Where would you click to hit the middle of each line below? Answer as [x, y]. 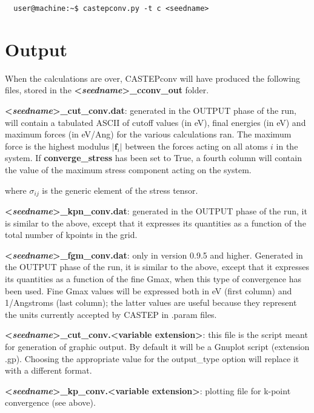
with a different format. [48, 370]
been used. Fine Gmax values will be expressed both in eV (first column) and [149, 290]
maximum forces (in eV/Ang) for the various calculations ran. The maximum [148, 134]
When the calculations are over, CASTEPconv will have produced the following [153, 78]
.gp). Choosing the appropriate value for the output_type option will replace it [152, 358]
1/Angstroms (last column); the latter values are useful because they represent [151, 302]
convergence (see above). [50, 402]
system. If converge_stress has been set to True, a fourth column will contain [153, 158]
